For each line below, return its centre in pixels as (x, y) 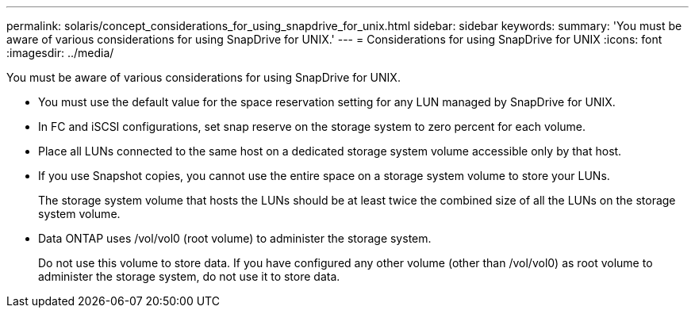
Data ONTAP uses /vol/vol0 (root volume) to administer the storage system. (235, 238)
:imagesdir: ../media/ (60, 53)
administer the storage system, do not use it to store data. (189, 276)
